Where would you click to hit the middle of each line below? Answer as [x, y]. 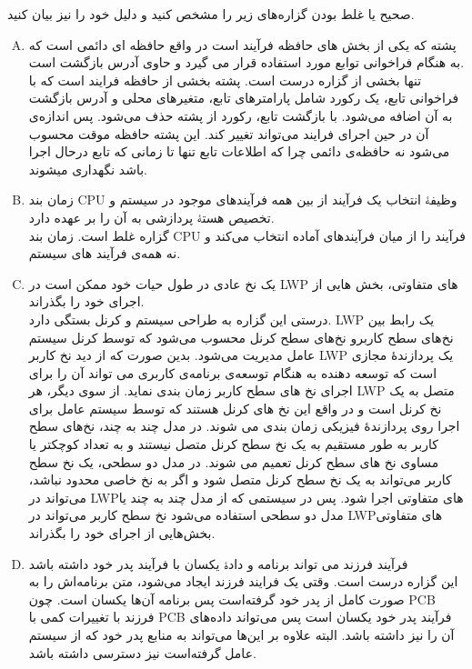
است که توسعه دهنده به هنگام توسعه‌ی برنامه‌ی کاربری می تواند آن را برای [233, 372]
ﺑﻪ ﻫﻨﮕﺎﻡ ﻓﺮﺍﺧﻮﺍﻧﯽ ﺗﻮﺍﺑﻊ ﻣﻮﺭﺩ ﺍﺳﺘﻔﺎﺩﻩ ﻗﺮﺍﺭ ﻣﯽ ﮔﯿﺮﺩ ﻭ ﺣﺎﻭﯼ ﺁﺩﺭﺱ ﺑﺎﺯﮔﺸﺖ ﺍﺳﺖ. [246, 62]
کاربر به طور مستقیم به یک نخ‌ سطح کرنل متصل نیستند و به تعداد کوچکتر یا [233, 444]
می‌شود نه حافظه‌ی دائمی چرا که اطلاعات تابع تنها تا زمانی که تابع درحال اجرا [239, 151]
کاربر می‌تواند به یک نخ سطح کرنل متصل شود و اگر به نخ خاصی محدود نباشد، [240, 479]
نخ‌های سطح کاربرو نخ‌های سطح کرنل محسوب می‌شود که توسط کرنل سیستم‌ [241, 337]
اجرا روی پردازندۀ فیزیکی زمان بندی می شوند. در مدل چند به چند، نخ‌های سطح [244, 426]
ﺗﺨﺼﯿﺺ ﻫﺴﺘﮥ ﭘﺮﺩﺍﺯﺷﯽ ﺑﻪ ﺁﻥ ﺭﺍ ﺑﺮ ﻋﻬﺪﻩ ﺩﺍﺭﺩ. [151, 217]
